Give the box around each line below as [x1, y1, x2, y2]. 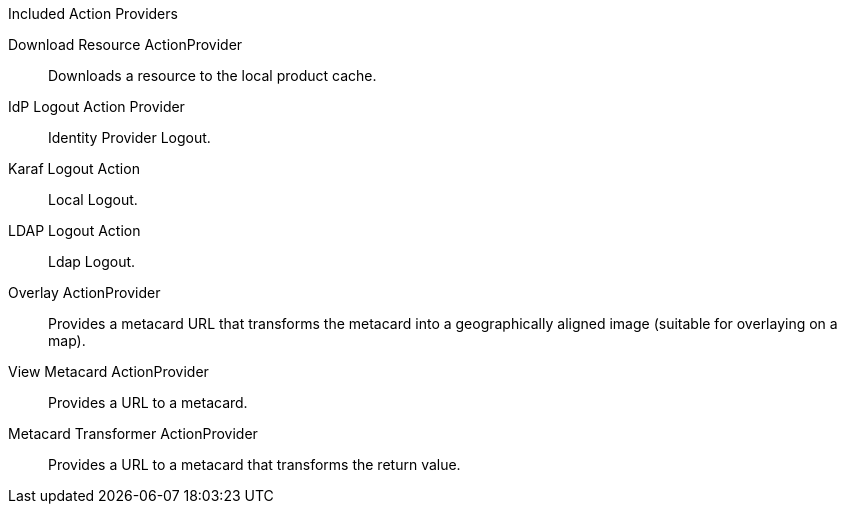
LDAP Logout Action [8, 222, 141, 239]
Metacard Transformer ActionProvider [8, 425, 258, 442]
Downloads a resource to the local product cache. [48, 67, 377, 84]
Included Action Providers [8, 5, 178, 22]
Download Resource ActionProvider [8, 36, 243, 53]
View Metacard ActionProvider [8, 363, 209, 380]
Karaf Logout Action [8, 160, 140, 177]
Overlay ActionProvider [8, 284, 161, 301]
